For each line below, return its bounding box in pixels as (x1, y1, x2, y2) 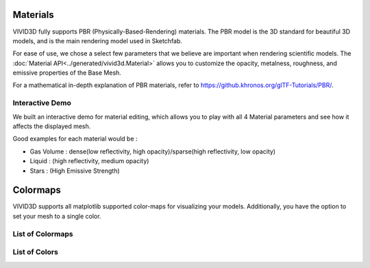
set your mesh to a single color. (12, 212, 101, 220)
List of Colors (12, 247, 58, 257)
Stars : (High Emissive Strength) (29, 167, 120, 175)
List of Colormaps (12, 229, 73, 239)
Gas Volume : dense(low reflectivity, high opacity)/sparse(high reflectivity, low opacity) (29, 147, 276, 156)
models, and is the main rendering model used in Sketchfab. (12, 36, 183, 45)
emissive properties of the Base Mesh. (12, 69, 121, 77)
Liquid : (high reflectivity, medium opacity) (29, 157, 149, 165)
